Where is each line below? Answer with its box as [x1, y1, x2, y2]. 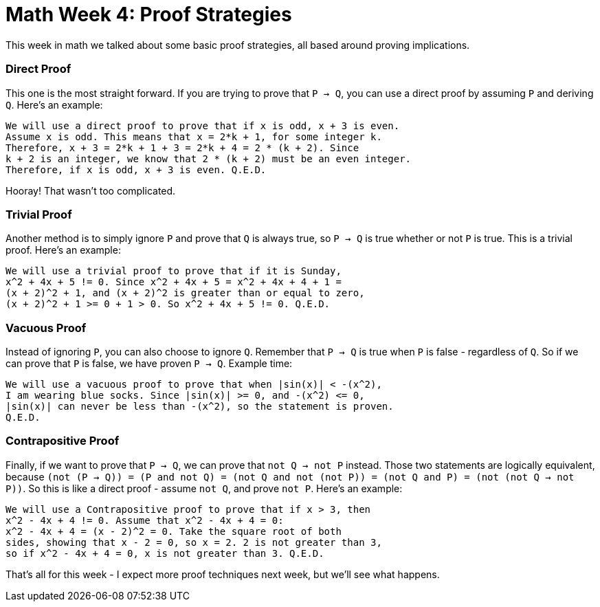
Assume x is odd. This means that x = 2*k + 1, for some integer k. [5, 131, 382, 142]
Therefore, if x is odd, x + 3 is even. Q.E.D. [5, 164, 267, 175]
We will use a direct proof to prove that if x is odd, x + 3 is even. [5, 120, 400, 131]
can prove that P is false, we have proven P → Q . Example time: [5, 357, 293, 369]
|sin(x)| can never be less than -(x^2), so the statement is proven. [5, 401, 394, 412]
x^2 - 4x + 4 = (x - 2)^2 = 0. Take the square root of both [5, 525, 342, 537]
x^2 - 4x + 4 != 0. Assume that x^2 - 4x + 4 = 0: [5, 514, 284, 526]
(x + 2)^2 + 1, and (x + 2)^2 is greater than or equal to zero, [5, 287, 365, 299]
